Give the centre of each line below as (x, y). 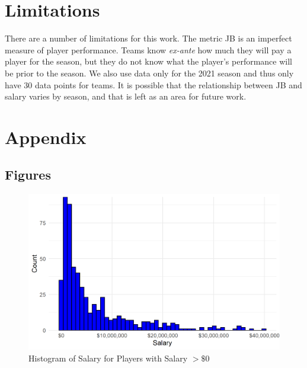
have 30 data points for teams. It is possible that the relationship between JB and (153, 84)
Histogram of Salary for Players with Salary (108, 358)
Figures (28, 175)
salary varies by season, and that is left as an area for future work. (126, 96)
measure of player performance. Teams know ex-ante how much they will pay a (148, 49)
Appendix (46, 137)
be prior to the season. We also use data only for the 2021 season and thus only (149, 73)
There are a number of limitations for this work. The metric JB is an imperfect (148, 38)
